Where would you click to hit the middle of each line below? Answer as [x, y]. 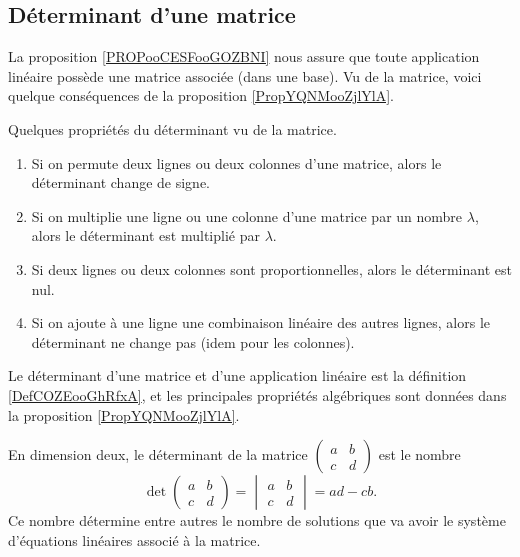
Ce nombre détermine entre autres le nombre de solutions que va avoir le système [257, 520]
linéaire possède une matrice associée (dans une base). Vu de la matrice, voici [245, 75]
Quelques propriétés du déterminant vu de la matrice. [172, 128]
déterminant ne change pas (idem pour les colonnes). [193, 341]
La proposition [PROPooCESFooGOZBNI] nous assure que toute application [244, 56]
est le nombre [419, 454]
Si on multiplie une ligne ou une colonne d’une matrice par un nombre [247, 215]
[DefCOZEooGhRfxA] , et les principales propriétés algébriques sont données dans [257, 394]
